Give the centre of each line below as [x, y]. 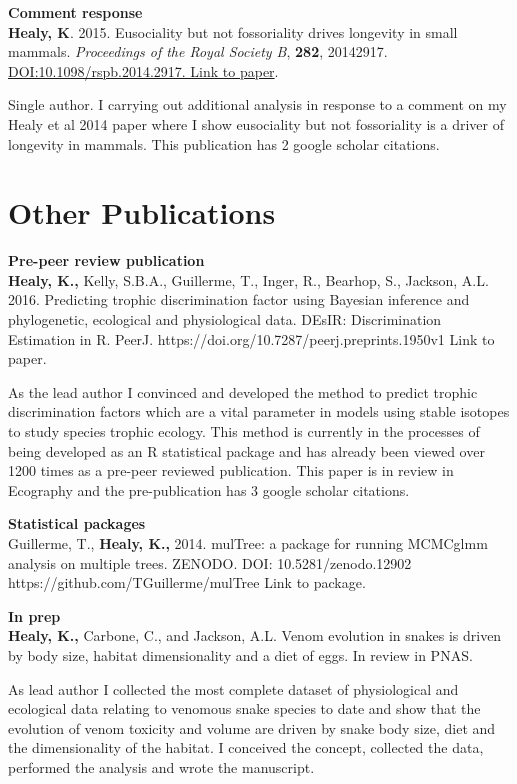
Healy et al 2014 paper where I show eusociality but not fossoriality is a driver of [256, 123]
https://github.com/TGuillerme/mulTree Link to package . [187, 582]
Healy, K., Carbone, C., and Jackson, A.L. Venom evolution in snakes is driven [255, 635]
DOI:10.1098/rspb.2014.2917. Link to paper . [143, 70]
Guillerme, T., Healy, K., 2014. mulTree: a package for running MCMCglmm [248, 543]
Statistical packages [77, 523]
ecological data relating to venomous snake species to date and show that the [244, 708]
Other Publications [142, 212]
